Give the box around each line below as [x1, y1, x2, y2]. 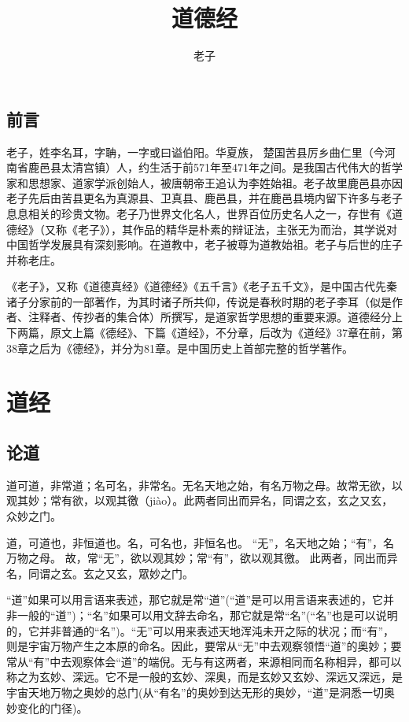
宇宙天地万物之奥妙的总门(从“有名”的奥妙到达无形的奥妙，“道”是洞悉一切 [6, 683, 384, 700]
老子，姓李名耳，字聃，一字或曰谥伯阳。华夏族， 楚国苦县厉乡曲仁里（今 [6, 143, 385, 160]
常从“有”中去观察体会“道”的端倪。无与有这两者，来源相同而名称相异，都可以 [6, 653, 402, 669]
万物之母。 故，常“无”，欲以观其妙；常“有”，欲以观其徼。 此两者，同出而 [6, 550, 387, 566]
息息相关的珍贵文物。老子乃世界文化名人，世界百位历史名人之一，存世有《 [6, 205, 392, 221]
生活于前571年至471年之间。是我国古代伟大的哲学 [149, 159, 403, 176]
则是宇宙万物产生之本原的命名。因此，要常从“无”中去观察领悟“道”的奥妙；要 [6, 638, 402, 654]
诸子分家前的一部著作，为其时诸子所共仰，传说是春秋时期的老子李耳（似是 [6, 293, 392, 309]
